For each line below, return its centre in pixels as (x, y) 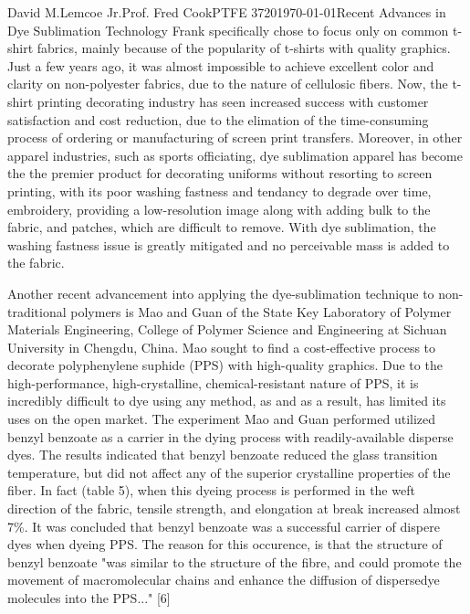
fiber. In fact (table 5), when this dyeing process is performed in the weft (211, 490)
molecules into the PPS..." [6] (89, 598)
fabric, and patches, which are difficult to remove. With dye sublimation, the (222, 227)
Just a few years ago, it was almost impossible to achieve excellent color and (221, 65)
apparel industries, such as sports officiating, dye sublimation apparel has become (235, 155)
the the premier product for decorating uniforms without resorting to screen (220, 173)
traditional (37, 311)
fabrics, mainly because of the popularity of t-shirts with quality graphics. (244, 48)
